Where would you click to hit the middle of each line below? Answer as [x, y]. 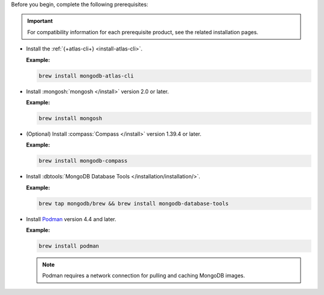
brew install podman [69, 246]
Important [40, 21]
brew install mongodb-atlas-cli [86, 76]
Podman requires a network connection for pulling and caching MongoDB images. [144, 276]
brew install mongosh [70, 118]
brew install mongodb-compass [83, 161]
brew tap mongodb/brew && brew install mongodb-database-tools [134, 203]
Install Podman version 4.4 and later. [71, 219]
